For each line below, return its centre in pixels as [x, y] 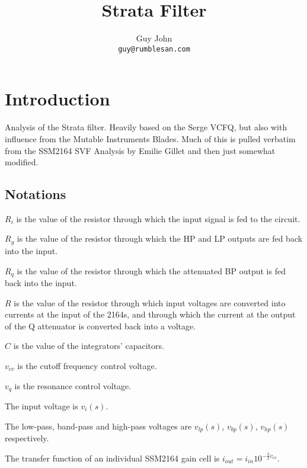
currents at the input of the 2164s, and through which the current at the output [150, 314]
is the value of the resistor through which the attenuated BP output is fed [151, 270]
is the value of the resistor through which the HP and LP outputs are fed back [160, 238]
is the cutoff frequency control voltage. [87, 365]
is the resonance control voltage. [73, 385]
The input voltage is [41, 406]
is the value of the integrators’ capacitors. [89, 346]
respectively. [27, 438]
